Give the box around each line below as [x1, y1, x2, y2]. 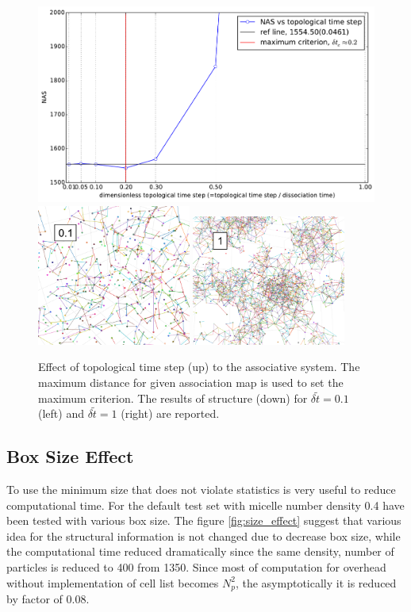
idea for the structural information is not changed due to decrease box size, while [6, 527, 401, 544]
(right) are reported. [121, 405, 220, 422]
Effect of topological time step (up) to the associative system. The [38, 358, 360, 375]
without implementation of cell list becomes [6, 574, 219, 591]
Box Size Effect [6, 444, 134, 469]
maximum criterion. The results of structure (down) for [38, 389, 308, 406]
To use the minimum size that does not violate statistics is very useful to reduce [6, 480, 396, 497]
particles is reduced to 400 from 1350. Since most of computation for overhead [6, 558, 386, 575]
